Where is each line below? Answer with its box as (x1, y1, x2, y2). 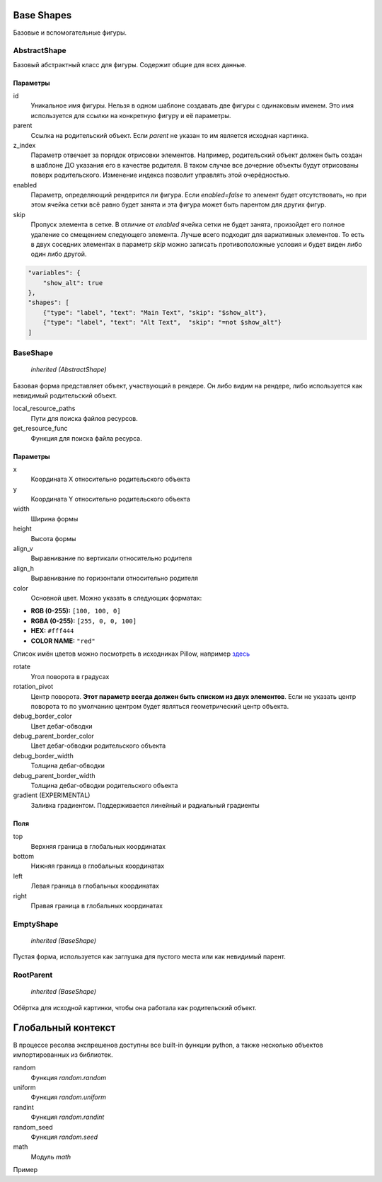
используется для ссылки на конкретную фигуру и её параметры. (30, 111, 231, 120)
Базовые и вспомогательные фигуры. (13, 28, 127, 37)
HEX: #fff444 (30, 627, 74, 635)
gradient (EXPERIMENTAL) (13, 791, 91, 799)
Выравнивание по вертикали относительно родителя (30, 554, 192, 562)
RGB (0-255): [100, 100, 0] (30, 607, 121, 615)
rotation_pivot (13, 683, 53, 691)
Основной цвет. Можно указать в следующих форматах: (30, 593, 202, 602)
